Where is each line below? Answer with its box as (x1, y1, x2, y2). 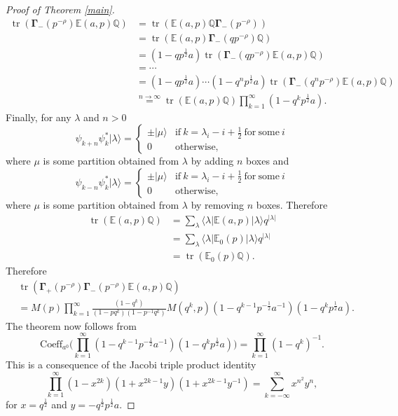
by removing (191, 197, 245, 212)
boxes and (246, 153, 289, 168)
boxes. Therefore (256, 197, 328, 212)
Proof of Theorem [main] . (6, 2, 115, 16)
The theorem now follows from (6, 318, 137, 333)
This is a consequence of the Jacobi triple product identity (6, 357, 256, 372)
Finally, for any (6, 109, 71, 124)
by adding (191, 153, 234, 168)
